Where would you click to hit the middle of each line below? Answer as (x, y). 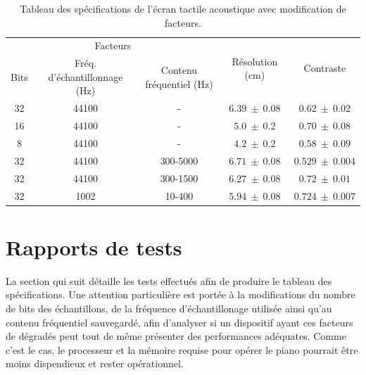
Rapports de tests (94, 247)
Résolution (255, 61)
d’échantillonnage (86, 76)
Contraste (325, 68)
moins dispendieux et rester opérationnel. (95, 363)
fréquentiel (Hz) (179, 83)
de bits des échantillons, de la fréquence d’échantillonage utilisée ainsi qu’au (169, 308)
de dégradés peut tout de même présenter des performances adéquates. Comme (176, 336)
